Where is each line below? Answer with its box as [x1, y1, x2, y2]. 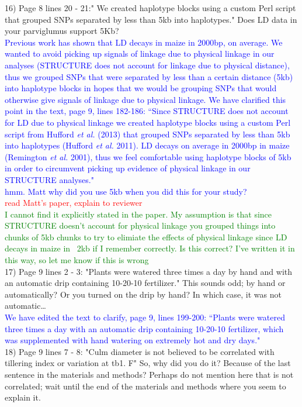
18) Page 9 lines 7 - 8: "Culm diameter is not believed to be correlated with [5, 345, 275, 357]
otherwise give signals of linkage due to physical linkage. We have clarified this [5, 93, 286, 105]
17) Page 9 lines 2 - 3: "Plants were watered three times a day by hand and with [5, 265, 293, 277]
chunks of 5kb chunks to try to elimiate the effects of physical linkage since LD [5, 230, 287, 243]
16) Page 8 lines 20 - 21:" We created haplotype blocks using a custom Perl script [5, 2, 296, 13]
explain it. [5, 391, 41, 403]
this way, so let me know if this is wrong [5, 254, 149, 266]
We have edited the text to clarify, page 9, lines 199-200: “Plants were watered [5, 311, 285, 323]
